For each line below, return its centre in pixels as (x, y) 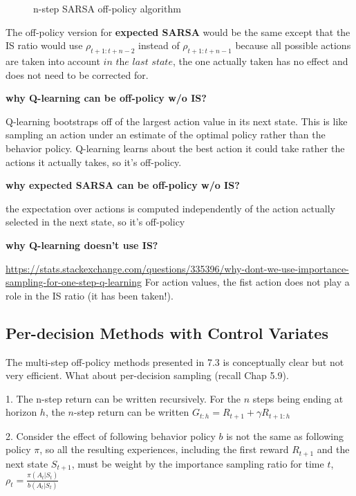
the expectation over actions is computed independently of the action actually (170, 208)
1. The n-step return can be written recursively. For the (123, 398)
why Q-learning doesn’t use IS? (82, 245)
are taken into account (53, 61)
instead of (159, 45)
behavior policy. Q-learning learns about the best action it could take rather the (175, 148)
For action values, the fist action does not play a (247, 282)
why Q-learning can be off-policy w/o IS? (106, 98)
